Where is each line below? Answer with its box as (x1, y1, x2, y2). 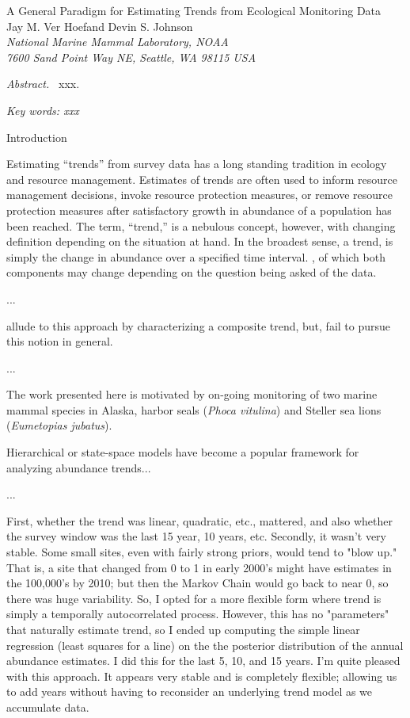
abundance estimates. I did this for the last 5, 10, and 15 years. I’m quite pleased (6, 652, 401, 669)
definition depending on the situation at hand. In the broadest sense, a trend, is (6, 233, 393, 250)
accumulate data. (6, 698, 89, 715)
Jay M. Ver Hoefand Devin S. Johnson (6, 17, 193, 34)
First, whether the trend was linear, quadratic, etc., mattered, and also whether (6, 512, 393, 529)
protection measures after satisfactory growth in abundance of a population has (6, 201, 392, 218)
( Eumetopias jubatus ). (6, 417, 112, 433)
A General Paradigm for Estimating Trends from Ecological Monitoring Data (6, 2, 382, 18)
